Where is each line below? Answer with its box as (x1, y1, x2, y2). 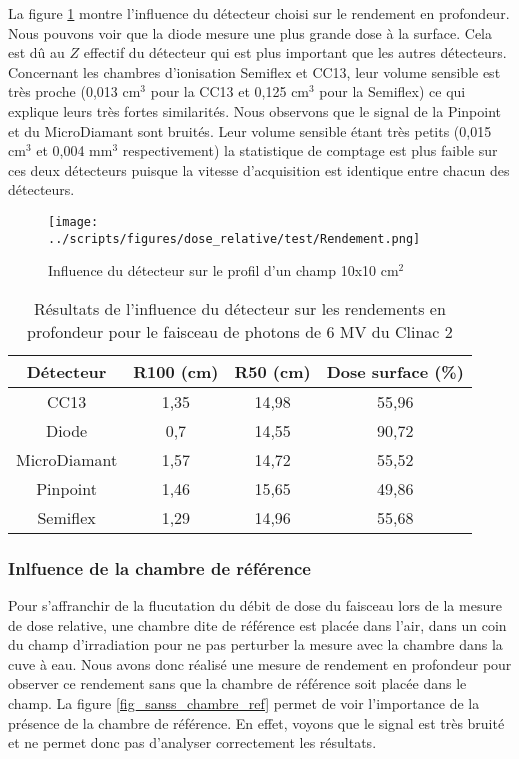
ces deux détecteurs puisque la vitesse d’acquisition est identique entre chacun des (8, 159, 510, 180)
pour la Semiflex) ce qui (319, 81, 466, 102)
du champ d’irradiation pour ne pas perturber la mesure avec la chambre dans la (8, 634, 503, 655)
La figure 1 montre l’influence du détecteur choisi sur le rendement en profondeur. (8, 3, 510, 23)
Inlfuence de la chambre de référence (8, 555, 311, 580)
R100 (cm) (133, 359, 219, 383)
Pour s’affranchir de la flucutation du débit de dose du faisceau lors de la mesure (8, 595, 502, 616)
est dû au (8, 42, 65, 63)
